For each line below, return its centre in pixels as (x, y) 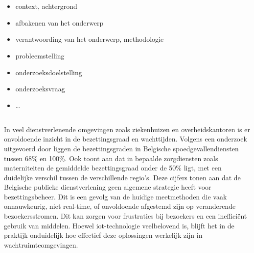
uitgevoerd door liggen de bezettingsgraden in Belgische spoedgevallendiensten (121, 148)
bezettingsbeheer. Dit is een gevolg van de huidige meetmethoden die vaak (115, 196)
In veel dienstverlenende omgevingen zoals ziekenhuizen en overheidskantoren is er (127, 129)
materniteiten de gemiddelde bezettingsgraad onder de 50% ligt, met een (113, 168)
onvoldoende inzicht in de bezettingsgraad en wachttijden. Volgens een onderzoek (126, 139)
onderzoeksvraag (40, 89)
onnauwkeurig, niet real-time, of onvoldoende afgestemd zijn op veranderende (120, 206)
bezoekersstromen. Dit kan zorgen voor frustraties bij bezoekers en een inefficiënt (126, 216)
